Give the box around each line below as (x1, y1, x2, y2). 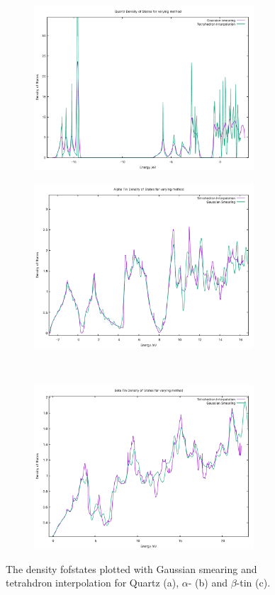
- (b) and (188, 575, 228, 590)
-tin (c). (236, 575, 271, 590)
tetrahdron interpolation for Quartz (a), (6, 575, 179, 590)
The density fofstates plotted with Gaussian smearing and (6, 561, 257, 576)
